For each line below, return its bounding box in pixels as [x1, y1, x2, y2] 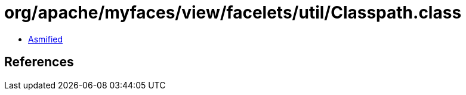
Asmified [28, 33, 63, 44]
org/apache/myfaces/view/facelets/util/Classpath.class [4, 2, 462, 23]
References [4, 54, 74, 70]
